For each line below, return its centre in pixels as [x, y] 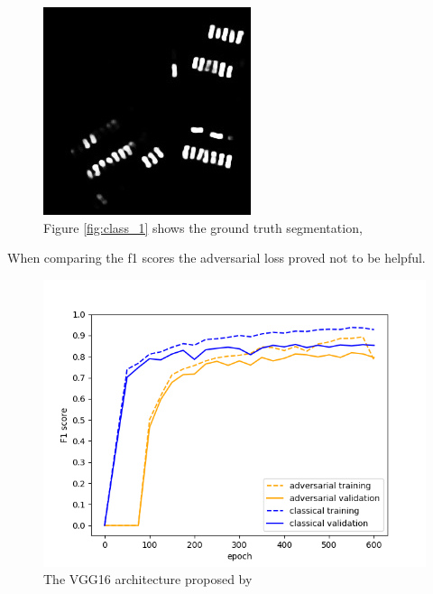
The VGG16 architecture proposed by [148, 579]
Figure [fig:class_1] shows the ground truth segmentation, [203, 227]
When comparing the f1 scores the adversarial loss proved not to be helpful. [216, 258]
